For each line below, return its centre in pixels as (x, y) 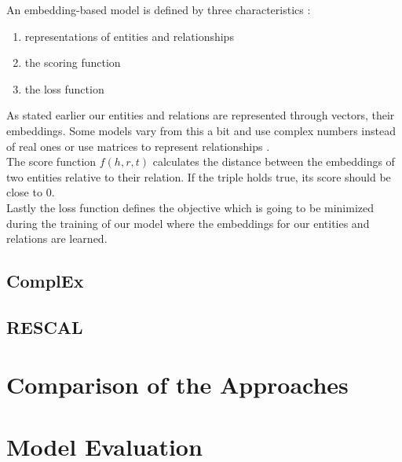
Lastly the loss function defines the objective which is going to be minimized (190, 207)
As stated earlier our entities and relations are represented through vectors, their (201, 115)
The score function (51, 161)
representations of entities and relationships (129, 36)
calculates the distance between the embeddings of (274, 161)
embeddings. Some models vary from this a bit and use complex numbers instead (201, 130)
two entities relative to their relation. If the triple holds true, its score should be (199, 176)
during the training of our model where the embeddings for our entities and (188, 223)
